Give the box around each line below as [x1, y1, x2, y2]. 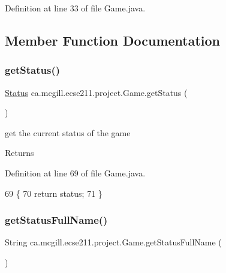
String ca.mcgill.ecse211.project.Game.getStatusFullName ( [5, 236, 222, 248]
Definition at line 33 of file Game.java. [5, 2, 146, 14]
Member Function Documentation [5, 31, 221, 49]
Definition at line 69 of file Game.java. [5, 166, 146, 179]
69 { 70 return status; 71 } [5, 187, 103, 199]
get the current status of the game [5, 126, 131, 139]
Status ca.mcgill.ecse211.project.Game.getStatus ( [5, 86, 188, 98]
